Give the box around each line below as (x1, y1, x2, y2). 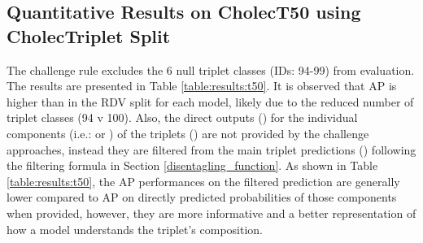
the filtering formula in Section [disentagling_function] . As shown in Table (7, 157, 378, 174)
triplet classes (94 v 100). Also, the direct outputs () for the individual (7, 109, 358, 126)
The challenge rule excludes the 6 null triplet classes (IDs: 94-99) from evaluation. (7, 61, 415, 78)
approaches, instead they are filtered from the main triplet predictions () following (7, 141, 416, 158)
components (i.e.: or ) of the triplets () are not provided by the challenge (7, 124, 369, 141)
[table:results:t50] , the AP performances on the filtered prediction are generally (7, 172, 400, 189)
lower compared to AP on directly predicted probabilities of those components (7, 189, 397, 206)
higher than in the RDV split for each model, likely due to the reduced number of (7, 93, 414, 110)
